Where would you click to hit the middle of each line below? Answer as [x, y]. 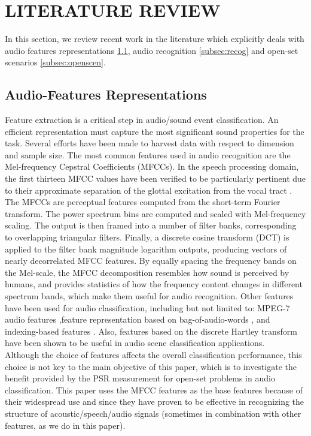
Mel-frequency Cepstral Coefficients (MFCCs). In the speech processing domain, [152, 166]
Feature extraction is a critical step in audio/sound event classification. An [142, 120]
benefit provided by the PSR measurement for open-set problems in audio [140, 378]
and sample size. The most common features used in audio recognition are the [148, 154]
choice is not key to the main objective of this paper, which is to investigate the [151, 366]
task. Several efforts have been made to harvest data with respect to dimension [150, 143]
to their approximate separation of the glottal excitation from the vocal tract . [149, 190]
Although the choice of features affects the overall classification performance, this [153, 354]
